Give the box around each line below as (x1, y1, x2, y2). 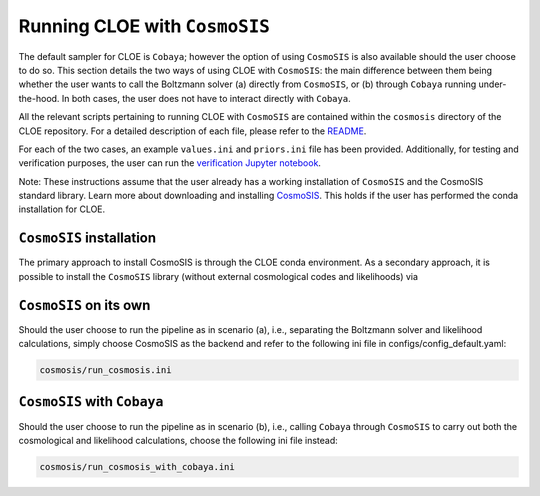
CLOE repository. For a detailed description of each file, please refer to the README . (18, 125, 367, 137)
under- (478, 78, 507, 90)
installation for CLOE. (18, 203, 106, 215)
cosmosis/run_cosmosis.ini (39, 365, 172, 376)
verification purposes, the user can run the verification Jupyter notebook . (18, 157, 322, 169)
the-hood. (18, 92, 60, 104)
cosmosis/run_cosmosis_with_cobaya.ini (39, 461, 235, 472)
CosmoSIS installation (18, 230, 157, 247)
